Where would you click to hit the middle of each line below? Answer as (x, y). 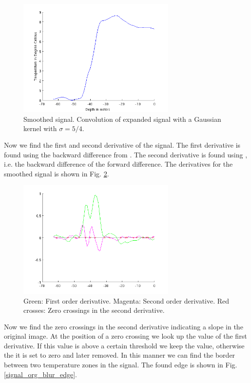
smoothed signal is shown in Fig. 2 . (57, 173)
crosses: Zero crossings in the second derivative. (94, 310)
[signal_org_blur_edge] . (40, 374)
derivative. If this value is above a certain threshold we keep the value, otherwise (124, 345)
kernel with (40, 128)
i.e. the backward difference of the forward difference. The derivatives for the (118, 164)
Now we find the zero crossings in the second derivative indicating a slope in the (124, 326)
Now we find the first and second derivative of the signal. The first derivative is (122, 144)
